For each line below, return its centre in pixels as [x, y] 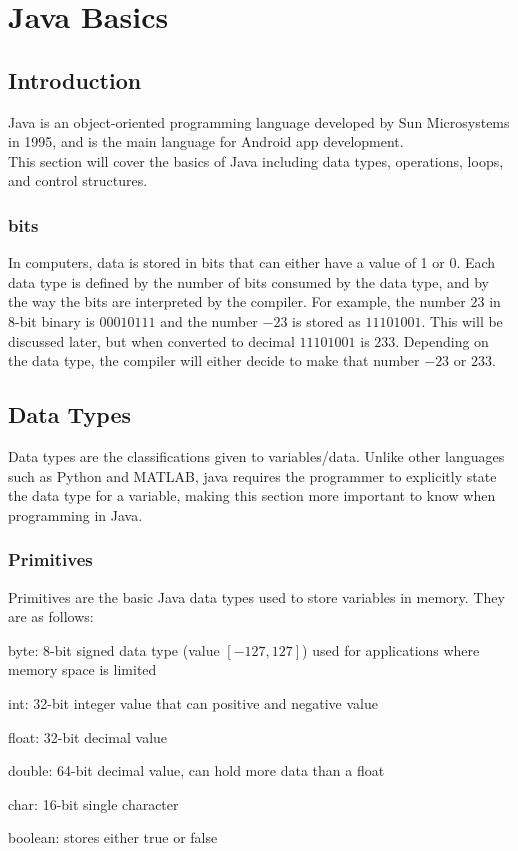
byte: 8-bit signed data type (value [114, 649]
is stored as [326, 320]
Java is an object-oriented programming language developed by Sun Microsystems [259, 121]
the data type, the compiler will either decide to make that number [214, 360]
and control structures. [78, 180]
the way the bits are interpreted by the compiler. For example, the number [237, 301]
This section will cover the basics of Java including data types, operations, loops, [256, 160]
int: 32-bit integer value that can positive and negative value [193, 702]
